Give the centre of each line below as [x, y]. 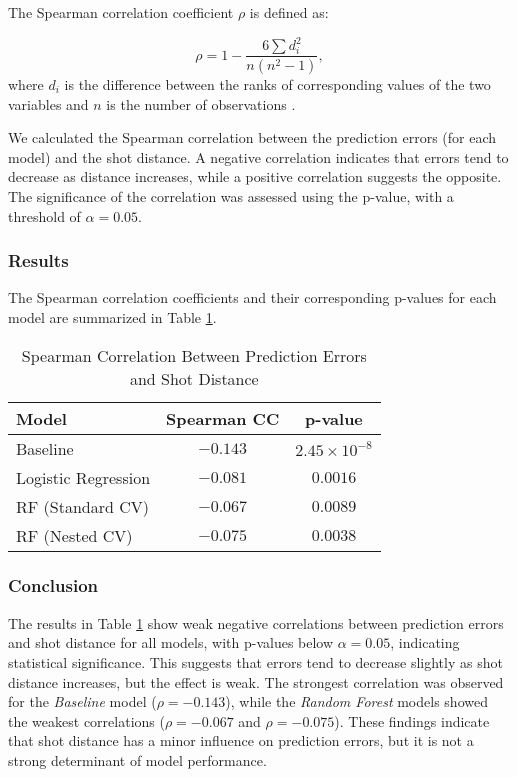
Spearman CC [223, 418]
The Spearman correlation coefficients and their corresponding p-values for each [252, 297]
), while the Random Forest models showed [356, 701]
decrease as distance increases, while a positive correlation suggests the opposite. [255, 176]
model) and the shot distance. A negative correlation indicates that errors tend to [258, 156]
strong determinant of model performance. [137, 759]
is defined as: [289, 12]
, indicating [425, 642]
